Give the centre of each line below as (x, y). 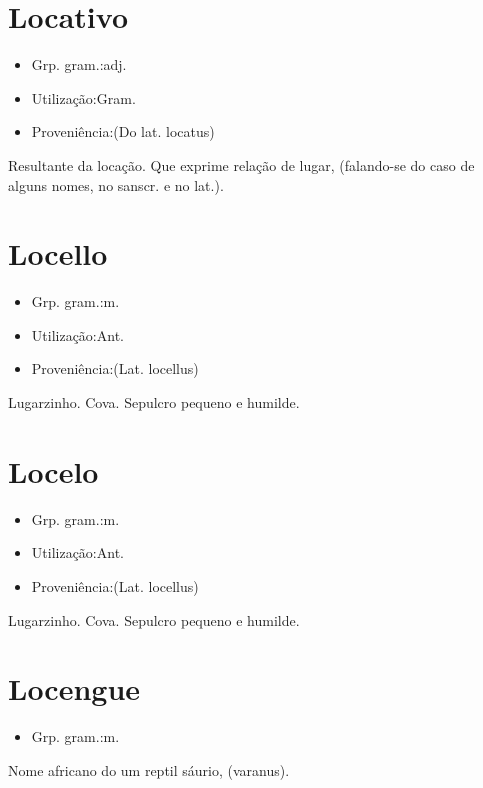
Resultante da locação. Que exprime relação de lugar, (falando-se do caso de (241, 164)
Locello (58, 253)
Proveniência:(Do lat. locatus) (123, 131)
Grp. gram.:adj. (79, 64)
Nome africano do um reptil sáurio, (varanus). (149, 769)
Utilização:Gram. (83, 97)
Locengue (74, 688)
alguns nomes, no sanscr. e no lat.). (116, 184)
